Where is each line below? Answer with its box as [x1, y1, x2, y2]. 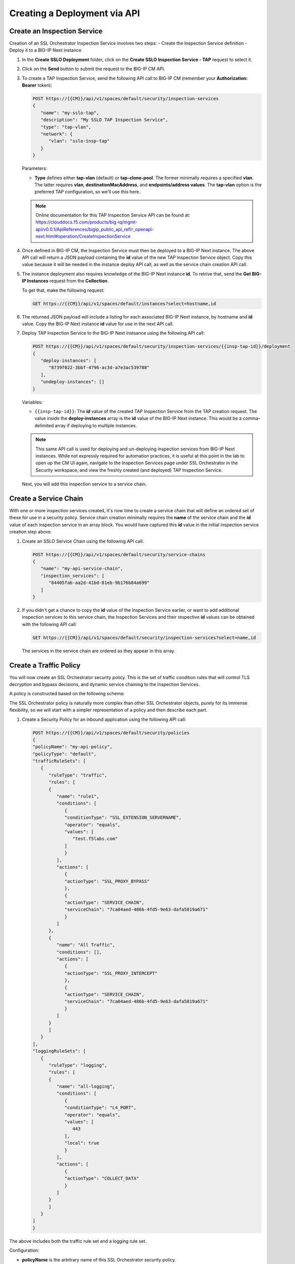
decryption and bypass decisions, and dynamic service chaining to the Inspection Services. [9, 681, 200, 687]
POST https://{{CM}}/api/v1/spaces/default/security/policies [32, 730, 190, 736]
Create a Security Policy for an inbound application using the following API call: [22, 716, 187, 723]
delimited [34, 422, 54, 428]
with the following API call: [22, 621, 77, 627]
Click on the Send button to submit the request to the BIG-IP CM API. [22, 66, 165, 72]
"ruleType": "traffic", [48, 772, 107, 778]
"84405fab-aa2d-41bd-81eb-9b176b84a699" [48, 580, 150, 586]
